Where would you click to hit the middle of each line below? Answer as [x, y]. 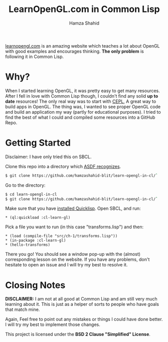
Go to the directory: [25, 185]
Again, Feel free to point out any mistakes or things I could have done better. [84, 319]
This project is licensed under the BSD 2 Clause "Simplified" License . [78, 334]
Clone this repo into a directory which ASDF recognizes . [63, 166]
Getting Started [38, 143]
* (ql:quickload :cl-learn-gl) [38, 218]
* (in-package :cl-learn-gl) [36, 241]
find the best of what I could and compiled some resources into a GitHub [80, 117]
